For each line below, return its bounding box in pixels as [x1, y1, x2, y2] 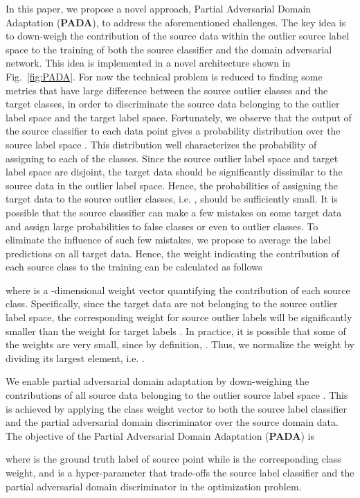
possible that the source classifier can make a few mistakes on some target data [6, 205, 342, 219]
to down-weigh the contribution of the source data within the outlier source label [6, 28, 350, 43]
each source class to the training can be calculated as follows [6, 259, 262, 274]
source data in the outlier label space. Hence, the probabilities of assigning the [6, 178, 339, 192]
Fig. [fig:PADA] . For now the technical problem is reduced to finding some [6, 69, 323, 83]
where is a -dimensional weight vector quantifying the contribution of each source [6, 282, 350, 297]
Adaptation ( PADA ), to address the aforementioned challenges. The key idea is [6, 15, 346, 29]
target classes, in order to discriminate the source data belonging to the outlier [6, 96, 340, 111]
